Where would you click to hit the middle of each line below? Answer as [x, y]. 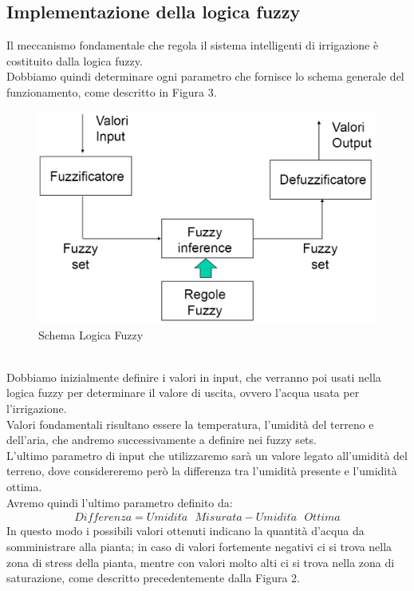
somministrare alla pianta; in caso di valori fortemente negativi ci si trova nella [199, 546]
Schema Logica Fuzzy [91, 334]
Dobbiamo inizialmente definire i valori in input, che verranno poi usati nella [194, 377]
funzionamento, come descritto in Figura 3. [112, 91]
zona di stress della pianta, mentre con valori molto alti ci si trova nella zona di [201, 562]
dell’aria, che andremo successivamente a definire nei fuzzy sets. [162, 440]
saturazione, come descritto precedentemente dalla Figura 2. [153, 578]
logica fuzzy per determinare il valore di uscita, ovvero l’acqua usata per [183, 393]
